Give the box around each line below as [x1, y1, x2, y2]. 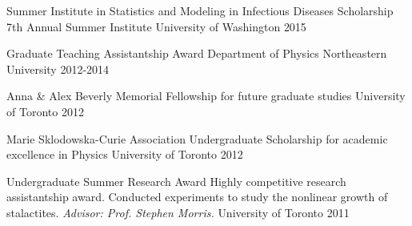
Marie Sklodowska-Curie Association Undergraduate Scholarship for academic [6, 130, 388, 147]
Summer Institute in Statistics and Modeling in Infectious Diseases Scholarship [6, 2, 394, 18]
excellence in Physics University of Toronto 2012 [6, 146, 243, 163]
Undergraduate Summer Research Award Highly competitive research [6, 172, 346, 189]
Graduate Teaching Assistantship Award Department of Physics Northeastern [6, 45, 387, 62]
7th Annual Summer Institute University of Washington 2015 [6, 18, 306, 34]
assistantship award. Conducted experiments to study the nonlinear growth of [6, 188, 388, 205]
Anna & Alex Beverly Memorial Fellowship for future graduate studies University [6, 87, 406, 104]
